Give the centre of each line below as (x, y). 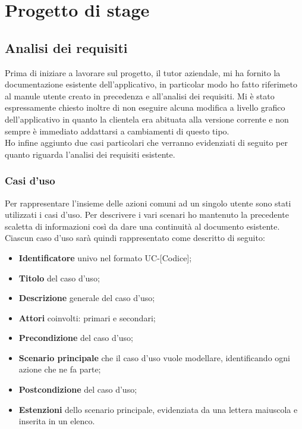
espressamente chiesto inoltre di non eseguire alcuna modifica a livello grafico (145, 107)
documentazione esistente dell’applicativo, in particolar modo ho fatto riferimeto (151, 84)
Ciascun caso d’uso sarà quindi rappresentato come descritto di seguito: (135, 238)
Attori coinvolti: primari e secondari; (87, 317)
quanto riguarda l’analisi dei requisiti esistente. (90, 154)
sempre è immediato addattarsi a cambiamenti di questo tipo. (117, 131)
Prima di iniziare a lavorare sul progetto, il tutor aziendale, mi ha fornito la (143, 72)
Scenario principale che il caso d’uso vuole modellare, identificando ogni (154, 357)
